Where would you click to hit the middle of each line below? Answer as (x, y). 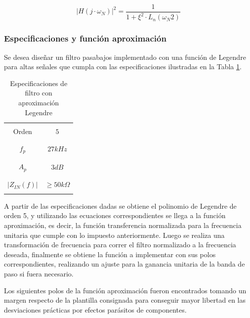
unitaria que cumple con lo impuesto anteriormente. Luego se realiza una (114, 235)
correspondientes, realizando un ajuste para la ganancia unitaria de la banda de (125, 264)
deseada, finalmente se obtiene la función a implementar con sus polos (110, 254)
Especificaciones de (39, 83)
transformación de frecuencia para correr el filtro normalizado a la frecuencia (120, 245)
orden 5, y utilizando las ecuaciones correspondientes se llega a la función (115, 215)
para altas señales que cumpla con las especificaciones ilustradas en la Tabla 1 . (123, 67)
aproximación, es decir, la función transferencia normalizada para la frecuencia (123, 225)
